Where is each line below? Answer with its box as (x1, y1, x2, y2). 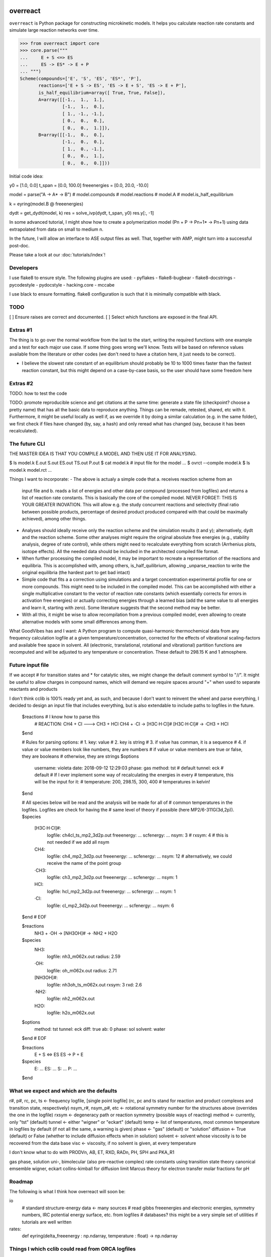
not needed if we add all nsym (47, 839, 110, 845)
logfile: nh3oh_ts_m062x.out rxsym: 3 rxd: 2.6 (47, 981, 143, 987)
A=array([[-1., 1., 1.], (38, 97, 105, 103)
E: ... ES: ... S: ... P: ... (34, 1065, 77, 1071)
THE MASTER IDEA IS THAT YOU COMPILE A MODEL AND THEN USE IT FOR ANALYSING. (9, 451, 197, 457)
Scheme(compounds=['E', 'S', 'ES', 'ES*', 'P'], (20, 75, 142, 81)
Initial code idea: (9, 173, 44, 179)
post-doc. (9, 242, 30, 248)
